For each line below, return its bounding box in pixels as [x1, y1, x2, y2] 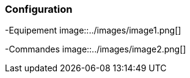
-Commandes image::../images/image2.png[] [5, 44, 186, 55]
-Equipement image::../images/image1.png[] [5, 25, 181, 36]
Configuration [5, 3, 73, 15]
